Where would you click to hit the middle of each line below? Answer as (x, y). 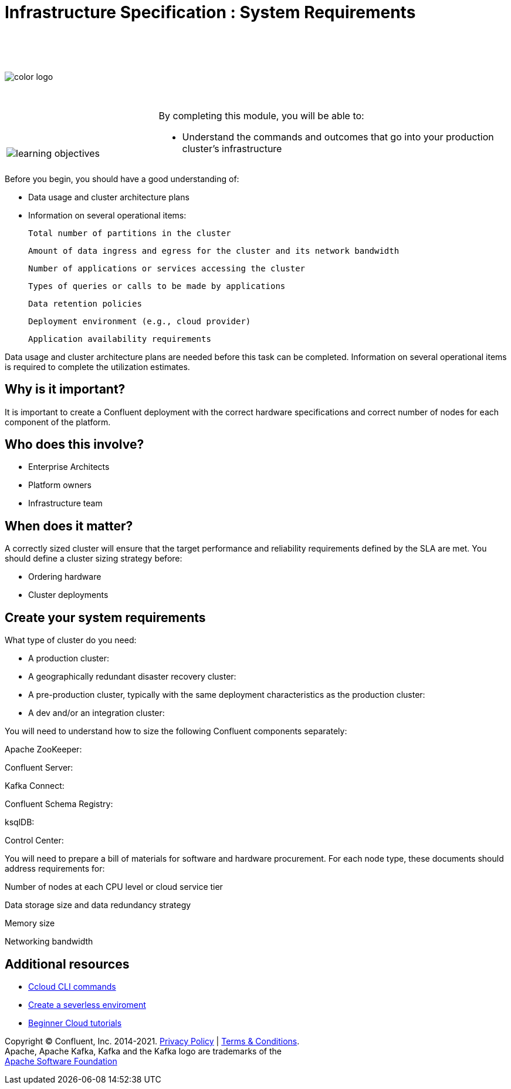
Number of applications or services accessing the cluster (167, 268)
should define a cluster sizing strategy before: (94, 559)
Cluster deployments (68, 595)
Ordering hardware (65, 577)
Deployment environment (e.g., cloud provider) (140, 321)
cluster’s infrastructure (232, 148)
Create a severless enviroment (87, 1004)
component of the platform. (58, 422)
